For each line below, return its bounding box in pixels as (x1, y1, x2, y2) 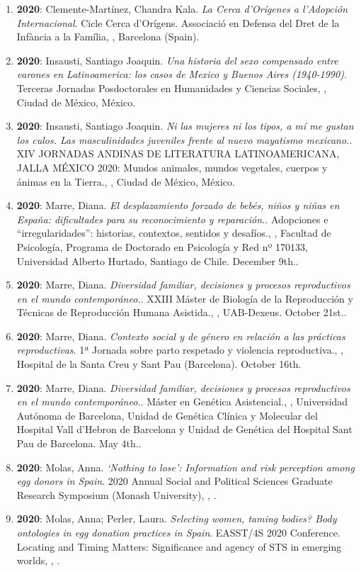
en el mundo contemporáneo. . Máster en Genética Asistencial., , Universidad (16, 394, 348, 409)
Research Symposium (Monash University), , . (16, 487, 217, 502)
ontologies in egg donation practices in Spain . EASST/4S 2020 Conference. (16, 525, 340, 539)
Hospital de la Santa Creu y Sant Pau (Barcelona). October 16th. (16, 357, 302, 371)
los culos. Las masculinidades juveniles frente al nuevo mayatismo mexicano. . (16, 132, 353, 147)
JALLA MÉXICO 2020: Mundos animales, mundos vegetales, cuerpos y (16, 159, 328, 174)
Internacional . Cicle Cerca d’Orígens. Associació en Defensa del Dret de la (16, 15, 340, 30)
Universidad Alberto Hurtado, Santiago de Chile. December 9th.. (16, 253, 299, 268)
